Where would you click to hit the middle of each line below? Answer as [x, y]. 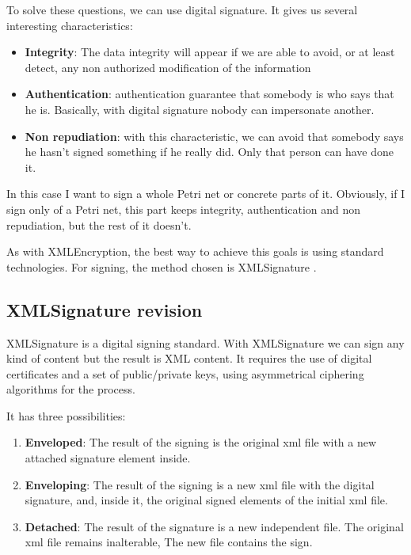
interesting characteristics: [70, 25]
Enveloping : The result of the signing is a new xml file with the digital [200, 484]
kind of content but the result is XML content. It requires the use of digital [189, 358]
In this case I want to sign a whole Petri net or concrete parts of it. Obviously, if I [206, 194]
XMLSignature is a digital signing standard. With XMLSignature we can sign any [205, 342]
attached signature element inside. [108, 458]
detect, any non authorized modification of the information [168, 67]
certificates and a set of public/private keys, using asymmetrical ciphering [185, 373]
